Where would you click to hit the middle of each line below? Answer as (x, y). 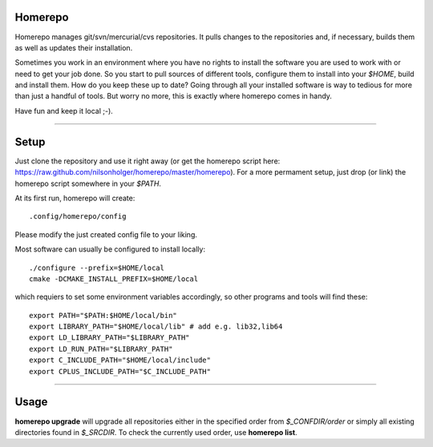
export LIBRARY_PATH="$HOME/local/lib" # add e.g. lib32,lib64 (156, 327)
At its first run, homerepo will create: (75, 198)
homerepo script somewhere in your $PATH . (88, 183)
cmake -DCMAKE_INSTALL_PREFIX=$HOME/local (114, 279)
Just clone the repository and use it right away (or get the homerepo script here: (148, 161)
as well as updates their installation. (74, 47)
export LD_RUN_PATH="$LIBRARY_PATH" (101, 349)
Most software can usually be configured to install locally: (110, 249)
